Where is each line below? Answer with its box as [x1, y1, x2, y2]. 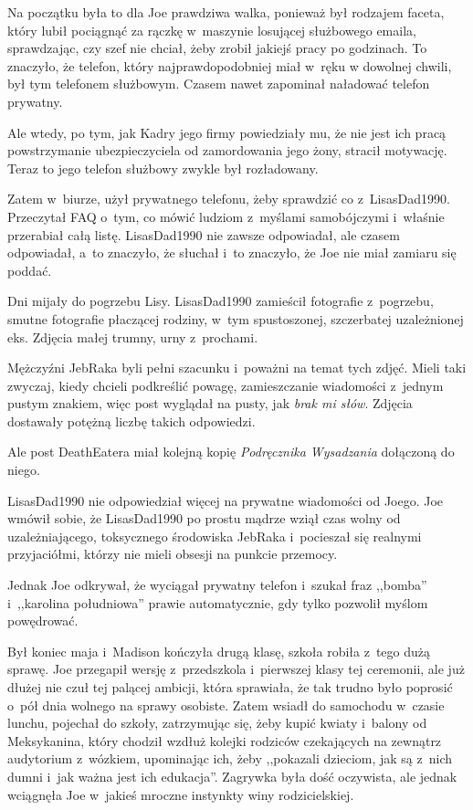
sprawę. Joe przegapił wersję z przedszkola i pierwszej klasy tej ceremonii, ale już [7, 659, 465, 679]
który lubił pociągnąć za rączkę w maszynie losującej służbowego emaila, [7, 20, 416, 39]
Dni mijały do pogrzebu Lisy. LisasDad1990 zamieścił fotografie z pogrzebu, [7, 291, 434, 310]
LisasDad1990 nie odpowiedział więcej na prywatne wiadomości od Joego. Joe [7, 490, 444, 510]
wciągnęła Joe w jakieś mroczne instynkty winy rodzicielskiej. [7, 784, 354, 804]
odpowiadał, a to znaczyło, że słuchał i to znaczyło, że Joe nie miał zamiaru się [7, 243, 457, 262]
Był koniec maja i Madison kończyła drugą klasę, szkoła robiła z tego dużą [7, 641, 431, 660]
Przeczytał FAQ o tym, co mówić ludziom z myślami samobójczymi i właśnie [7, 206, 445, 226]
